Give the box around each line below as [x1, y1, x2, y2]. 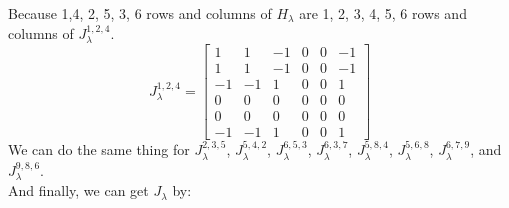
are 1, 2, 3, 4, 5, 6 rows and [299, 3, 467, 23]
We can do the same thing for [8, 139, 190, 160]
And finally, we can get [8, 180, 149, 201]
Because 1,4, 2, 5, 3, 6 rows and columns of [8, 3, 272, 23]
